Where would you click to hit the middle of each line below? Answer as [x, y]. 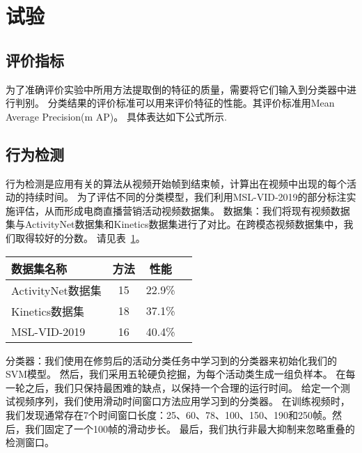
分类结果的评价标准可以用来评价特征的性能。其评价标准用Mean [191, 103]
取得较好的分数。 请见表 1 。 [80, 237]
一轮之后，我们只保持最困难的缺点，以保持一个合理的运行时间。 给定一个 [173, 387]
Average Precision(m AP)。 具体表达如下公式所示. [116, 116]
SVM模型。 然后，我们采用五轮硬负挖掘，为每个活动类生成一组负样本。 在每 [181, 374]
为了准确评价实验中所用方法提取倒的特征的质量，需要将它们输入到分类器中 [176, 89]
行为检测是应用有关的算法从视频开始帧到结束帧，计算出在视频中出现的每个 [176, 183]
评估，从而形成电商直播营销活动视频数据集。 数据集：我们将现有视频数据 [182, 210]
